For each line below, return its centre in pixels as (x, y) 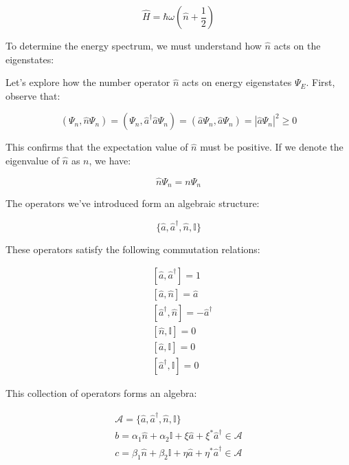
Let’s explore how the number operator (88, 82)
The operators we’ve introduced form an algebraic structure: (133, 203)
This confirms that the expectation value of (97, 147)
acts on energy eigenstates (237, 82)
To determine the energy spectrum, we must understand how (134, 45)
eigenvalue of (33, 160)
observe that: (33, 95)
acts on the (297, 45)
